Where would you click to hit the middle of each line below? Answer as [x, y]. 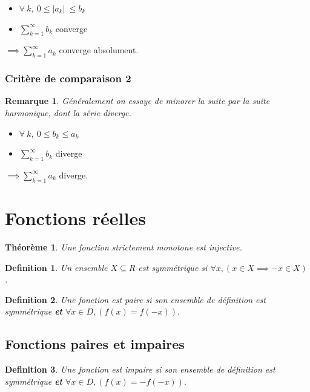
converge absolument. [99, 50]
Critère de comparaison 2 [68, 78]
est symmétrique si [173, 267]
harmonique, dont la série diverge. [68, 113]
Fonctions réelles [75, 217]
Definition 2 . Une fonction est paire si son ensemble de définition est [135, 299]
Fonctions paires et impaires [95, 344]
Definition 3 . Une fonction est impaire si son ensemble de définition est [140, 369]
